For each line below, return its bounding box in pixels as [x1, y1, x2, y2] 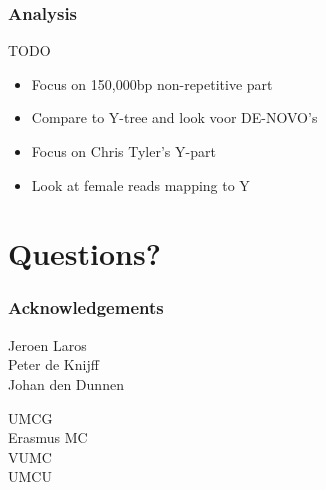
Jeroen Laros [8, 334, 87, 355]
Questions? [8, 233, 161, 274]
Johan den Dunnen [8, 373, 124, 394]
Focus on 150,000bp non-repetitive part [31, 73, 273, 94]
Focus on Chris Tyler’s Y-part [31, 141, 216, 161]
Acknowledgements [8, 295, 164, 320]
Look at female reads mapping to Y [31, 174, 250, 195]
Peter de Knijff [8, 354, 99, 375]
